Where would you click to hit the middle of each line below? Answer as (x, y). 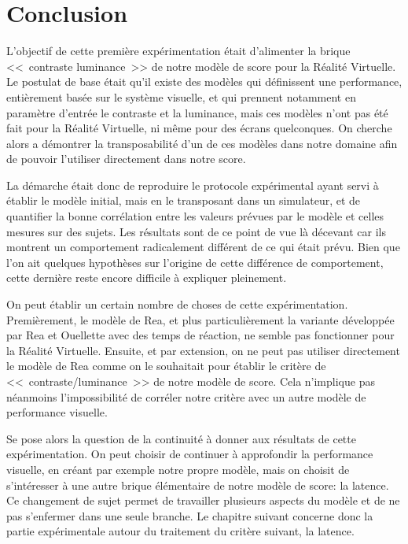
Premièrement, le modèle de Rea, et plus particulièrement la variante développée (200, 319)
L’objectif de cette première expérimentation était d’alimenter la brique (178, 51)
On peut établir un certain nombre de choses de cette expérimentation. (177, 304)
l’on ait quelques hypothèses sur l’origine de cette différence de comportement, (195, 262)
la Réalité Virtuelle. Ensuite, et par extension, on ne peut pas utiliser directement (203, 350)
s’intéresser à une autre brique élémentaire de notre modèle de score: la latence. (198, 485)
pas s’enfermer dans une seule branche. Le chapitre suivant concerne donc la (190, 515)
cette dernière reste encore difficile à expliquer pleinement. (147, 278)
